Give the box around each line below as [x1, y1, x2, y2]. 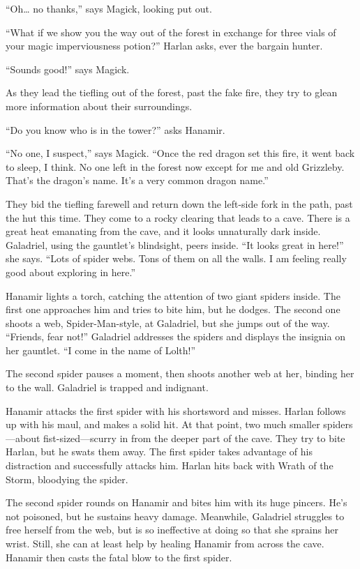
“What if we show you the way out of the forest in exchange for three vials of [6, 24, 336, 39]
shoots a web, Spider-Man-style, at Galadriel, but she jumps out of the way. [6, 315, 330, 330]
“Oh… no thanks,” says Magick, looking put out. [6, 1, 212, 15]
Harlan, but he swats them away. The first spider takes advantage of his [6, 444, 313, 459]
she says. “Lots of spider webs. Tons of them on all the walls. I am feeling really [6, 251, 347, 266]
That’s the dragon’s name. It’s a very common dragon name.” [6, 173, 269, 188]
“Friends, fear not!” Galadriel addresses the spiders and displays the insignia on [6, 329, 345, 344]
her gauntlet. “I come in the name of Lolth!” [6, 342, 196, 357]
